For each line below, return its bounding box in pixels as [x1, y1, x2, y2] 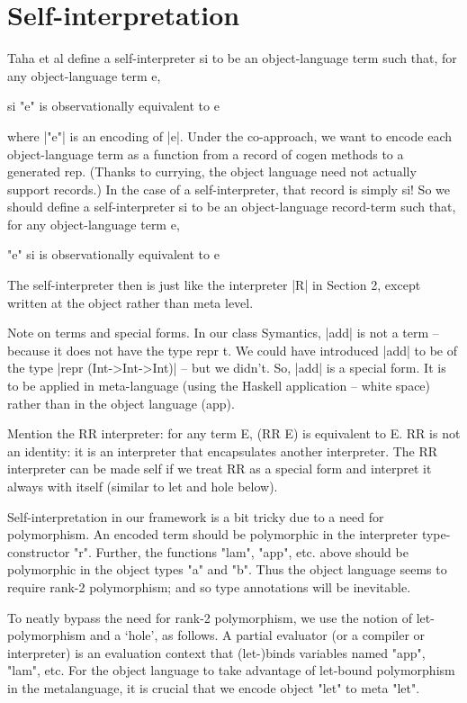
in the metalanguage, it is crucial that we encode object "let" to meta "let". [7, 678, 420, 697]
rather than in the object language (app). [7, 393, 235, 412]
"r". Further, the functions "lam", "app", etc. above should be [74, 542, 409, 561]
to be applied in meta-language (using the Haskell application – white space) [7, 376, 431, 395]
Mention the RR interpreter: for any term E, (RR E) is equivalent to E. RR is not [7, 424, 461, 443]
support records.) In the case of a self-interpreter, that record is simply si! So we [7, 179, 450, 198]
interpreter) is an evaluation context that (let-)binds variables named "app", [7, 643, 426, 662]
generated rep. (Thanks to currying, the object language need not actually [7, 162, 417, 181]
